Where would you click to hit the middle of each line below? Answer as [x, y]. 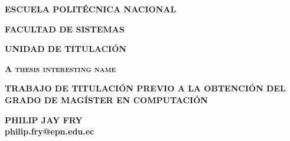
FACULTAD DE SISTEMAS [65, 29]
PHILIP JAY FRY [44, 119]
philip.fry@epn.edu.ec [50, 131]
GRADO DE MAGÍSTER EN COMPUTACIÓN [106, 99]
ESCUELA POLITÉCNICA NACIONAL [91, 9]
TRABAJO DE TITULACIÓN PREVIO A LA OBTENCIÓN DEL [145, 88]
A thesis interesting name [61, 68]
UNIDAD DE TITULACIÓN [66, 49]
